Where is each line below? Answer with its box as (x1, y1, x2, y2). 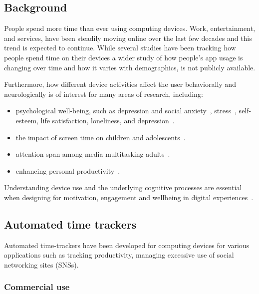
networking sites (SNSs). (4, 259, 79, 270)
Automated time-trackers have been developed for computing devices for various (4, 240, 250, 250)
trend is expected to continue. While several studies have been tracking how (4, 42, 236, 53)
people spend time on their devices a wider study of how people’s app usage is (4, 52, 243, 62)
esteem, (15, 115, 38, 125)
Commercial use (4, 281, 70, 293)
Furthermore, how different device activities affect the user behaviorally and (4, 79, 236, 89)
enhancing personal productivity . (15, 165, 120, 176)
